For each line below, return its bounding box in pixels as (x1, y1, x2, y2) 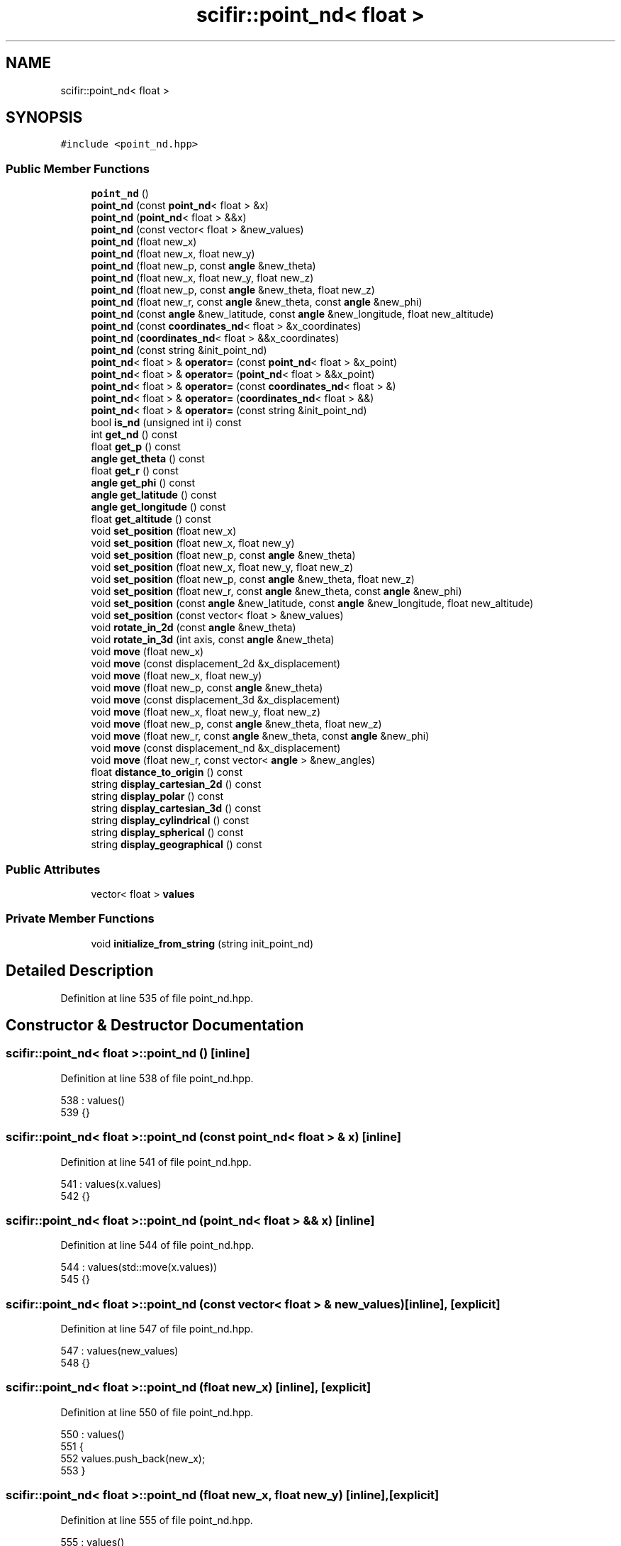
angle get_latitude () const (91, 489, 217, 501)
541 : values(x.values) (60, 1177, 162, 1190)
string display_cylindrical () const (91, 814, 250, 827)
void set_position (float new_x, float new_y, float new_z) (91, 561, 354, 574)
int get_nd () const (91, 428, 178, 441)
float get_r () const (91, 465, 179, 477)
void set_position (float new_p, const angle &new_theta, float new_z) (91, 573, 415, 586)
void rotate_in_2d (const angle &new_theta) (91, 621, 296, 634)
